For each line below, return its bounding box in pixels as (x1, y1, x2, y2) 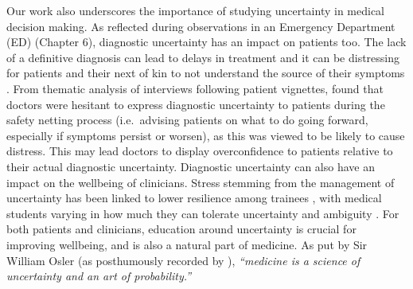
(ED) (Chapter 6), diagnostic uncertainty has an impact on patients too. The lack (6, 33, 407, 50)
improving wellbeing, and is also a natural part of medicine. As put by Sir (6, 236, 368, 252)
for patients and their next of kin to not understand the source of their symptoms (6, 64, 405, 81)
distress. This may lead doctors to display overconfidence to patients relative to (6, 143, 393, 159)
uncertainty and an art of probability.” (6, 268, 192, 284)
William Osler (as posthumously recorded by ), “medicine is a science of (6, 252, 360, 268)
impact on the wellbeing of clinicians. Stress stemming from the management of (6, 174, 395, 190)
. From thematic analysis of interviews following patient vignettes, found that (6, 80, 384, 96)
